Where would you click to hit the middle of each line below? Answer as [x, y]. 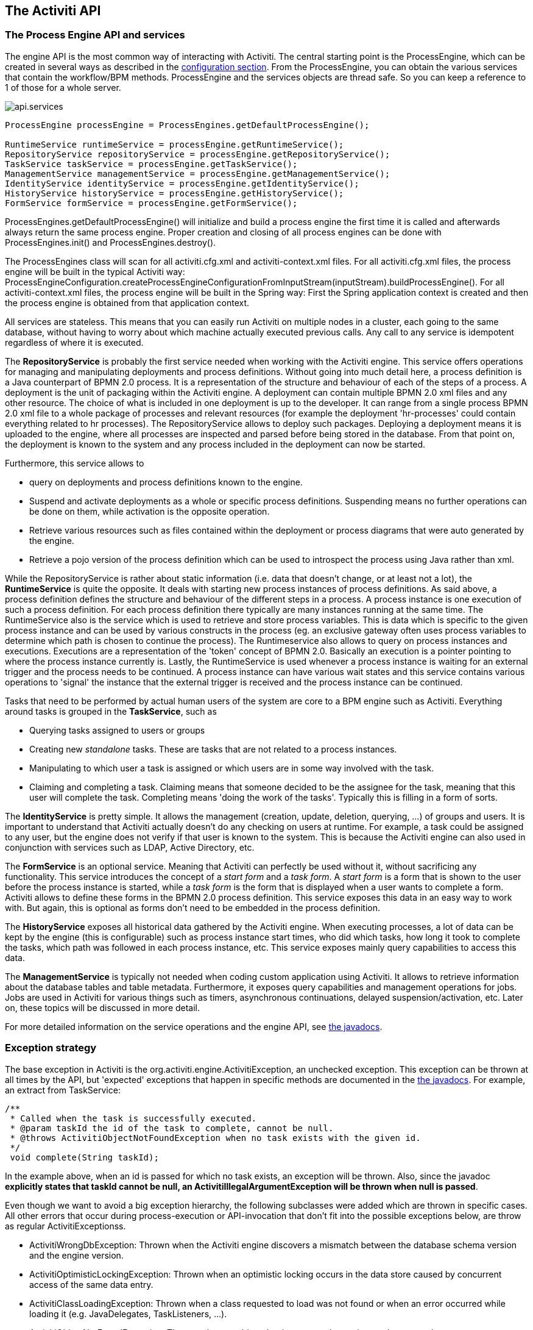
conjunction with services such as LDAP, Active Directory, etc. [130, 847]
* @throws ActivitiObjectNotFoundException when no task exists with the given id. [215, 1138]
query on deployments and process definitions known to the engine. [166, 482]
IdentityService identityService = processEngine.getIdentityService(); [182, 183]
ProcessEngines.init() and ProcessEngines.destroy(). [111, 242]
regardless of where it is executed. [74, 342]
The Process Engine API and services [95, 35]
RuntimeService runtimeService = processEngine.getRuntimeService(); [175, 144]
